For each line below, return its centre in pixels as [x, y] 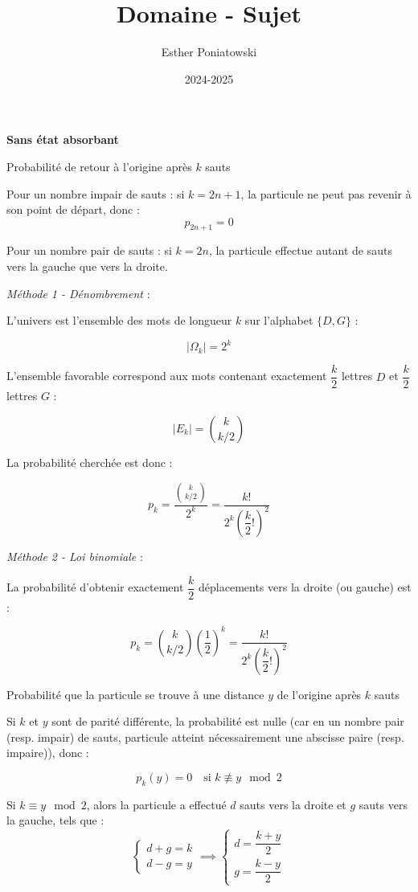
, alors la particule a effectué [156, 804]
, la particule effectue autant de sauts [300, 250]
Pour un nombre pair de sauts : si [89, 250]
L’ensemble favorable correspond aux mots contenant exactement [167, 376]
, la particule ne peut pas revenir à [326, 193]
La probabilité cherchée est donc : [90, 462]
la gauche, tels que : [55, 820]
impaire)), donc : [48, 753]
